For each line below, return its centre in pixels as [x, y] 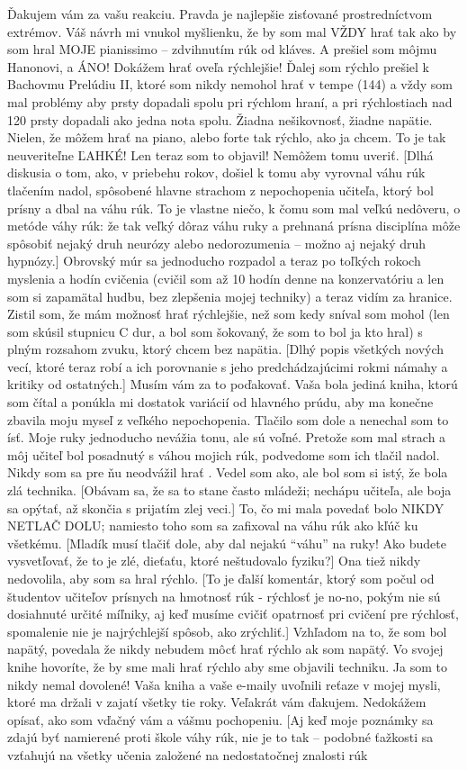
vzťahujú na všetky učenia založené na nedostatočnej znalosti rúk [188, 754]
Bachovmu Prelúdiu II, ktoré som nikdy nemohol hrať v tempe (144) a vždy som [230, 84]
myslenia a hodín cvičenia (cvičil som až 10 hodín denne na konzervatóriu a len [226, 278]
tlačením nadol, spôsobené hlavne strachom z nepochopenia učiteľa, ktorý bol [220, 190]
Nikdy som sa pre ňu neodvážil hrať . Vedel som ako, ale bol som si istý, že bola [228, 472]
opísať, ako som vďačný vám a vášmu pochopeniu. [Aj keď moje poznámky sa [220, 719]
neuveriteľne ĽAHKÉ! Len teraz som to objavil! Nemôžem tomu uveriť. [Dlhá [220, 154]
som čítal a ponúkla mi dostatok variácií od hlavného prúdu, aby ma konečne [220, 402]
